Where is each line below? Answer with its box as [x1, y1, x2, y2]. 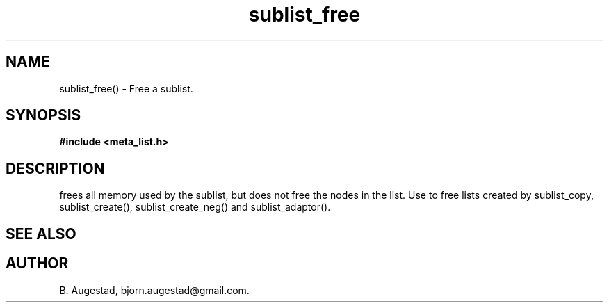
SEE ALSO [6, 225, 76, 243]
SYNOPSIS [6, 106, 81, 124]
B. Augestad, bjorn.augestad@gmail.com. [59, 284, 250, 296]
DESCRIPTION [6, 159, 105, 177]
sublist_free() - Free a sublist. [59, 82, 193, 95]
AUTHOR [6, 254, 69, 273]
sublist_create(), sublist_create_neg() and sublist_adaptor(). [59, 201, 331, 213]
